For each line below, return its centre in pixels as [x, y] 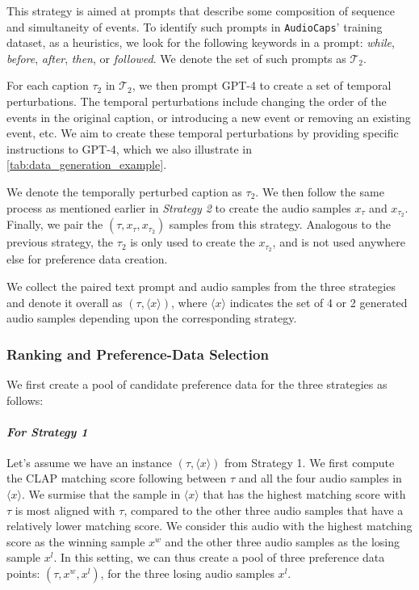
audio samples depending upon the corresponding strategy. [152, 318]
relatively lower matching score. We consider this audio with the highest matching [209, 526]
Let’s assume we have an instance [90, 462]
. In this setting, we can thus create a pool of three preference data [219, 557]
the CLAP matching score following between [117, 478]
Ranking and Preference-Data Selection [138, 354]
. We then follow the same [320, 192]
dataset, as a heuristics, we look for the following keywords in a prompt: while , [201, 42]
